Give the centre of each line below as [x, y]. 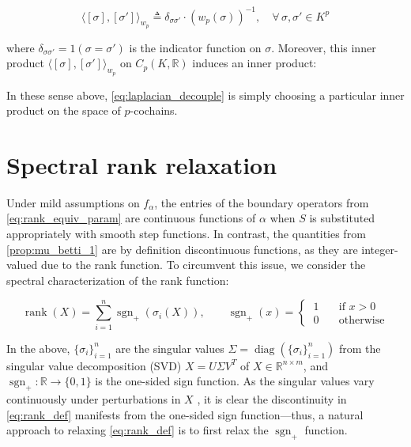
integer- [380, 249]
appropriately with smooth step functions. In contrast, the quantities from [186, 233]
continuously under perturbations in [94, 399]
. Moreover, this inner [324, 47]
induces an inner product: [255, 63]
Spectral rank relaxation [142, 164]
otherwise [362, 321]
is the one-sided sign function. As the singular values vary [235, 381]
